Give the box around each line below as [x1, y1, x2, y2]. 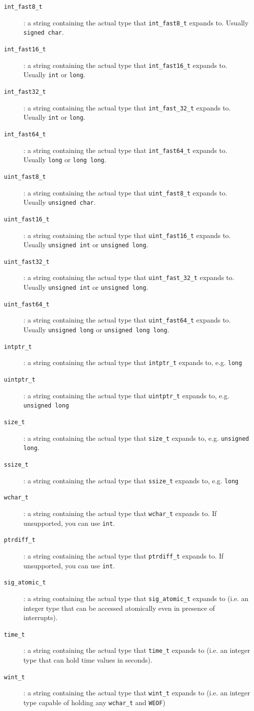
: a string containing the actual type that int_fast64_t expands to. [23, 145, 228, 155]
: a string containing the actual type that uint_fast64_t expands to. [23, 315, 231, 325]
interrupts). [23, 612, 58, 623]
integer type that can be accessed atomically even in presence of [23, 603, 215, 613]
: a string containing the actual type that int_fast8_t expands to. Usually [23, 17, 249, 27]
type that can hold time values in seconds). [23, 655, 152, 665]
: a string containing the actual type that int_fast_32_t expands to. [23, 102, 231, 112]
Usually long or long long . [23, 154, 106, 165]
